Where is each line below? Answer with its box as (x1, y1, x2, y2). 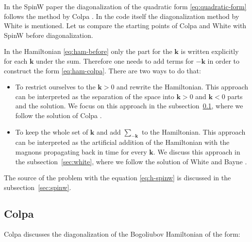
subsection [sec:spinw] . (4, 182, 71, 192)
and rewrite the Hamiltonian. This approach (117, 82, 248, 92)
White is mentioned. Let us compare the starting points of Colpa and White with (4, 20, 247, 31)
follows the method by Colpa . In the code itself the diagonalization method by (4, 11, 239, 21)
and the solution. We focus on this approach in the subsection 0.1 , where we (15, 101, 243, 111)
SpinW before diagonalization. (4, 30, 93, 40)
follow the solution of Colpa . (15, 110, 102, 120)
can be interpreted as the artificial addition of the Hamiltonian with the (15, 137, 230, 147)
